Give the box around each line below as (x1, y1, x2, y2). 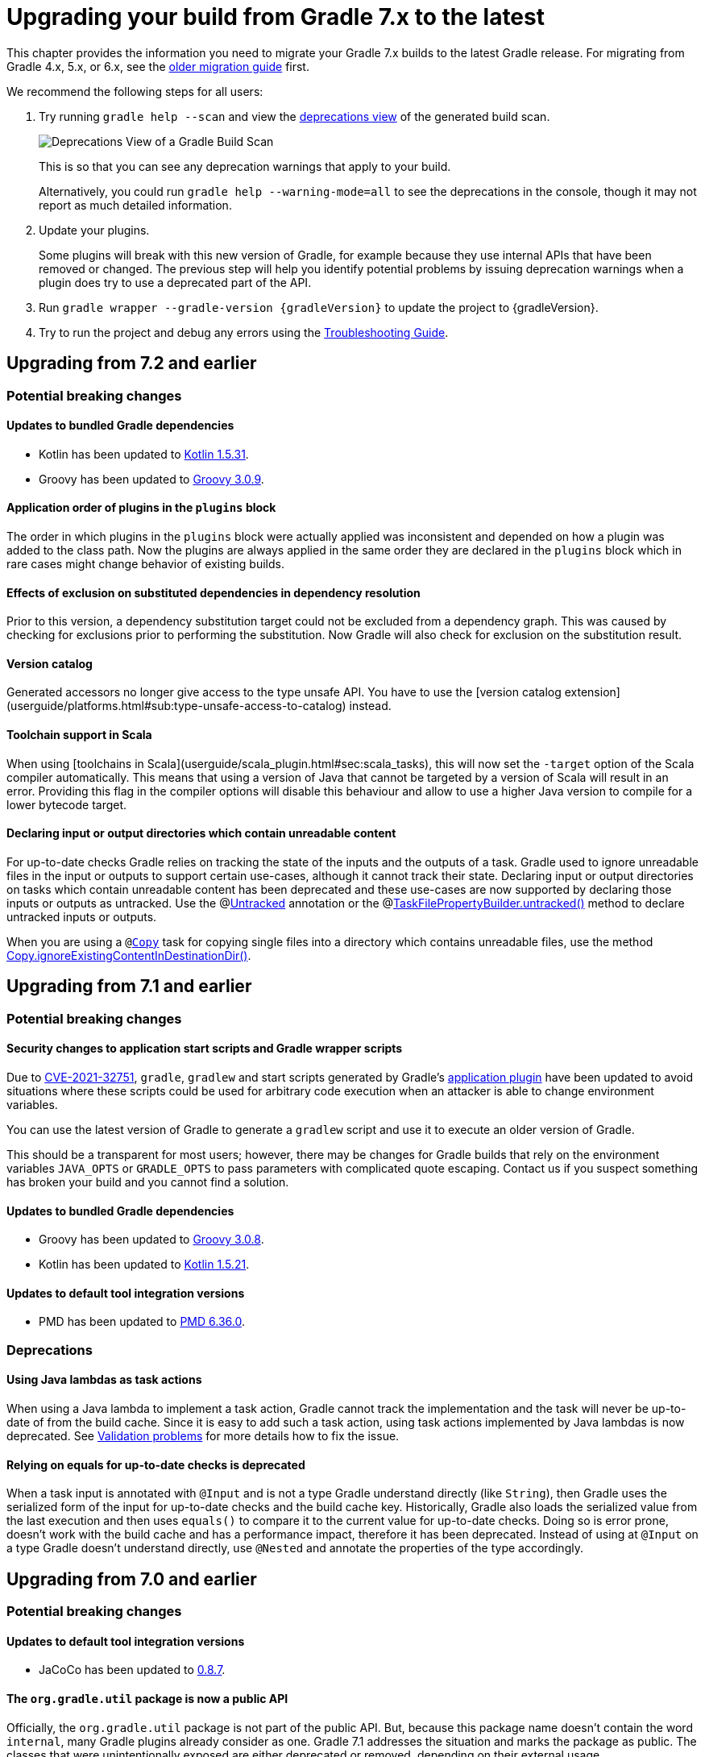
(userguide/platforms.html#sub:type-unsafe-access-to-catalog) (6, 699, 346, 713)
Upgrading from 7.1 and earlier (6, 976, 252, 997)
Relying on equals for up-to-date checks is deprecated (6, 1457, 305, 1472)
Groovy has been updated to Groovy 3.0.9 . (39, 471, 264, 486)
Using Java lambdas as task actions (6, 1373, 202, 1387)
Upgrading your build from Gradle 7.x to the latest (6, 3, 545, 31)
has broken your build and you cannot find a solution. (6, 1174, 289, 1189)
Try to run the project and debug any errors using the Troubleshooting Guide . (39, 325, 449, 339)
